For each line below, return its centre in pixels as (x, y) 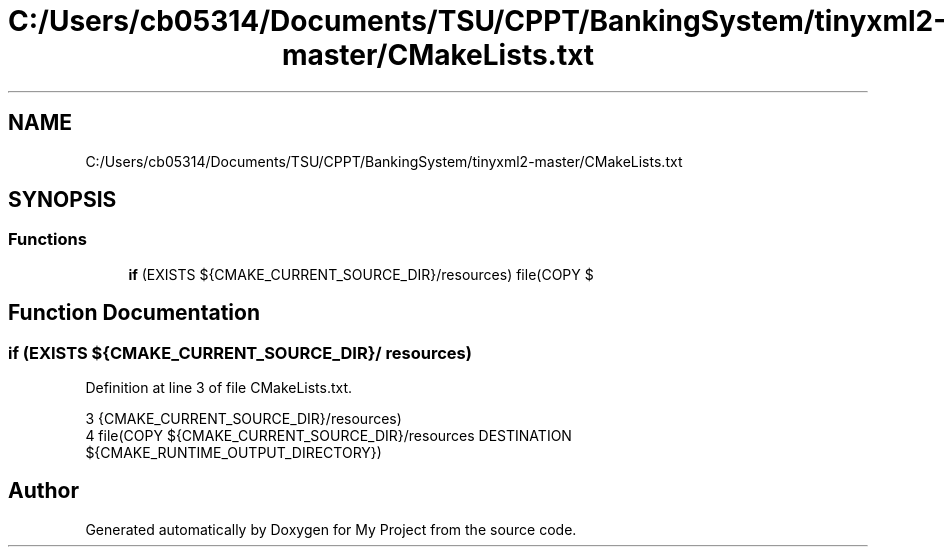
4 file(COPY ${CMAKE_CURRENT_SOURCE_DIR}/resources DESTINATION (328, 436)
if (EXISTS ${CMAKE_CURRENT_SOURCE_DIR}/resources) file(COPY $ (361, 274)
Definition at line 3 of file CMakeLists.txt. (219, 388)
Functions (47, 239)
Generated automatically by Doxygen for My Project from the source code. (331, 529)
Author (43, 491)
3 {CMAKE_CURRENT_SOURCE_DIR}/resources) (243, 419)
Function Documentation (134, 313)
